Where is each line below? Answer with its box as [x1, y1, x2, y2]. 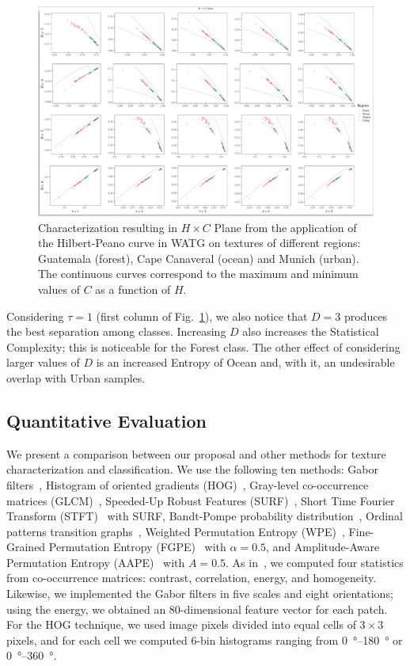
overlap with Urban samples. [6, 369, 146, 386]
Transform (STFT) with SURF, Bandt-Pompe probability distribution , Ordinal [6, 508, 403, 524]
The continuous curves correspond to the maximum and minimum [38, 265, 359, 282]
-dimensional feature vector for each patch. [180, 600, 388, 617]
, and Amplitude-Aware [266, 539, 380, 555]
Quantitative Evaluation [6, 408, 207, 432]
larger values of [6, 354, 80, 371]
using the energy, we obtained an [6, 600, 166, 617]
